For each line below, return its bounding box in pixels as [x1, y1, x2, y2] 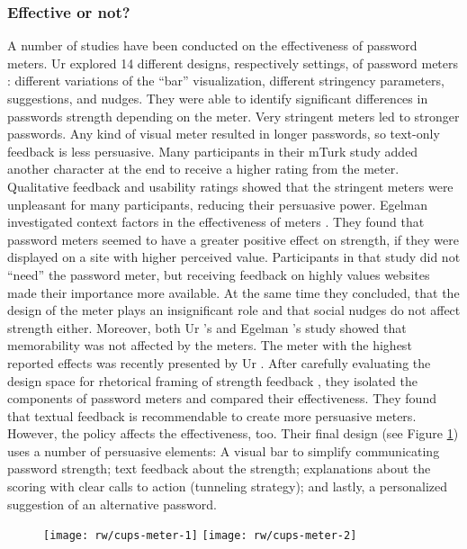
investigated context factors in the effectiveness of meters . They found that [7, 212, 425, 231]
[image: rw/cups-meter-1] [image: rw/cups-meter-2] [43, 529, 357, 543]
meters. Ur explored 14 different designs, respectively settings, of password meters [7, 53, 459, 72]
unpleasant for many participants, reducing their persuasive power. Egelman [7, 194, 428, 213]
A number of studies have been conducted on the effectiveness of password [7, 36, 418, 55]
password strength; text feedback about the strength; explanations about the [7, 459, 431, 478]
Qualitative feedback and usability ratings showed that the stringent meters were [7, 176, 454, 195]
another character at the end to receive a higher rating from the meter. [7, 159, 400, 178]
